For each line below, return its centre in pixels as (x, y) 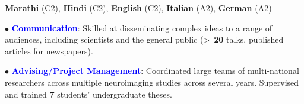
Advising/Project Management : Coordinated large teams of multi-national (155, 71)
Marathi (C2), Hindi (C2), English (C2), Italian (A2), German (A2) (138, 8)
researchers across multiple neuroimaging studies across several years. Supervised (152, 82)
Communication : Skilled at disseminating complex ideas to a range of (142, 27)
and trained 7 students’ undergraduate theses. (88, 94)
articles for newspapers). (49, 51)
